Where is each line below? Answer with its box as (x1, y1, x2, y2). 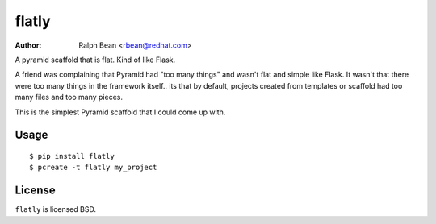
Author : (15, 40, 42, 50)
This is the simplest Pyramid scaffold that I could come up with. (15, 107, 226, 117)
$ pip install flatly (29, 151, 115, 160)
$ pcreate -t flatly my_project (29, 163, 157, 172)
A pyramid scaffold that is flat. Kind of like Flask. (15, 55, 176, 64)
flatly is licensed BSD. (15, 205, 97, 214)
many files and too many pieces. (15, 93, 123, 102)
